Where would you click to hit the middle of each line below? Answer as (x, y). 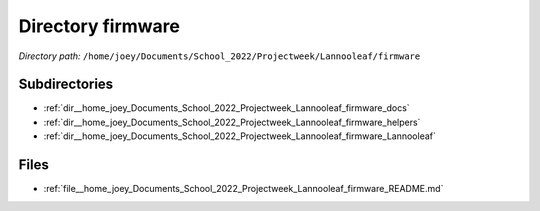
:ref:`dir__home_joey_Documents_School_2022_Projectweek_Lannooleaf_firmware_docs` (226, 108)
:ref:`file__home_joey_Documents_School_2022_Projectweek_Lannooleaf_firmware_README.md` (243, 189)
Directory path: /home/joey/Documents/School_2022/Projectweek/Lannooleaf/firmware (219, 56)
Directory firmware (99, 26)
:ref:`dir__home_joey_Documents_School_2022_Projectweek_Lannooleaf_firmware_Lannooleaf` (240, 136)
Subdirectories (66, 84)
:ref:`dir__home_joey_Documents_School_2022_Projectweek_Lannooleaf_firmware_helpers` (232, 122)
